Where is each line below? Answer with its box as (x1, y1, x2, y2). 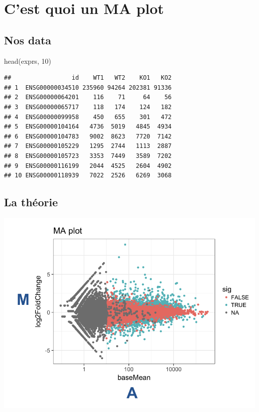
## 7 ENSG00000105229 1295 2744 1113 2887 (4, 142, 172, 150)
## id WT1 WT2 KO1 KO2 (4, 74, 172, 82)
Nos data (4, 32, 51, 47)
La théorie (4, 194, 58, 210)
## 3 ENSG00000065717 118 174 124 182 (4, 103, 172, 111)
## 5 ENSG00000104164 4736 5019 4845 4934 (4, 123, 172, 131)
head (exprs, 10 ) (4, 55, 51, 66)
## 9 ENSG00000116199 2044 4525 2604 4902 (4, 162, 172, 169)
